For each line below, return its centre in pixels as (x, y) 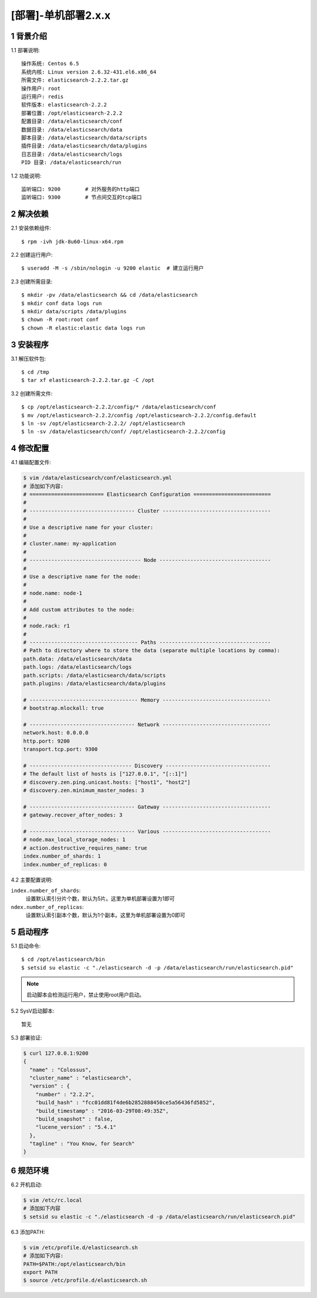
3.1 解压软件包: (28, 358)
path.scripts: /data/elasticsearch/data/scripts (95, 675)
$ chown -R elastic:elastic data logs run (83, 328)
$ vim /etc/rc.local (53, 1200)
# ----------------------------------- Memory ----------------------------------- (147, 700)
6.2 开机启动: (26, 1185)
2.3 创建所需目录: (32, 281)
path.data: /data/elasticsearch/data (77, 659)
